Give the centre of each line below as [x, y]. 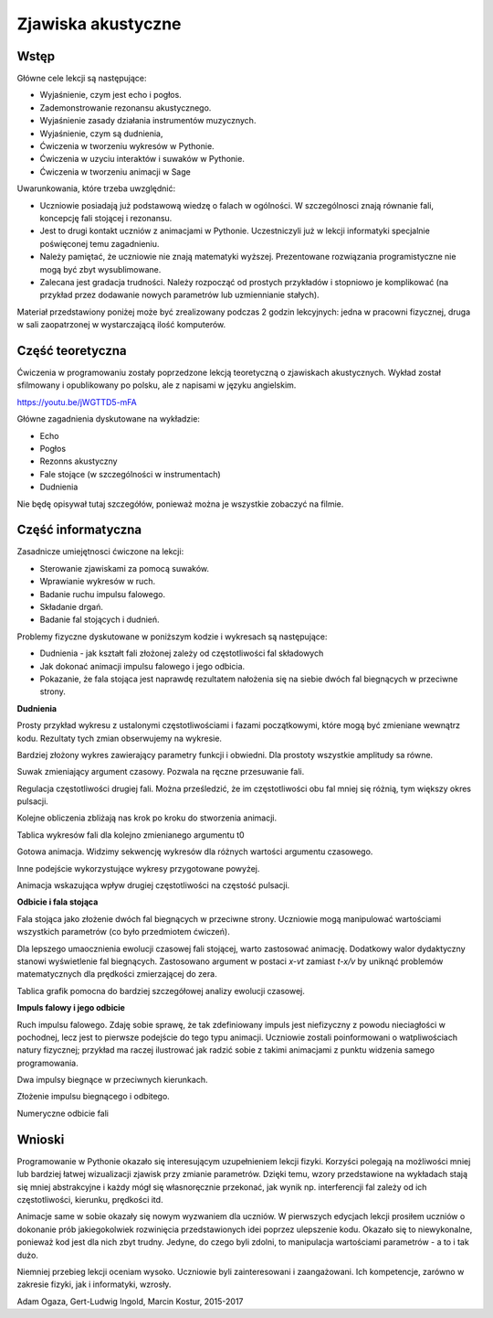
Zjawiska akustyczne [99, 24]
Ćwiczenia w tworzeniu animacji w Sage [115, 171]
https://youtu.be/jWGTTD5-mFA [77, 402]
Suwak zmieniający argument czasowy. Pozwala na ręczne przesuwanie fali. [161, 772]
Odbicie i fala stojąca [58, 902]
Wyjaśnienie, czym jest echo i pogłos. [110, 95]
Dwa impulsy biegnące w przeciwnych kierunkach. [112, 1080]
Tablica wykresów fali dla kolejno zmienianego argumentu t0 [131, 835]
